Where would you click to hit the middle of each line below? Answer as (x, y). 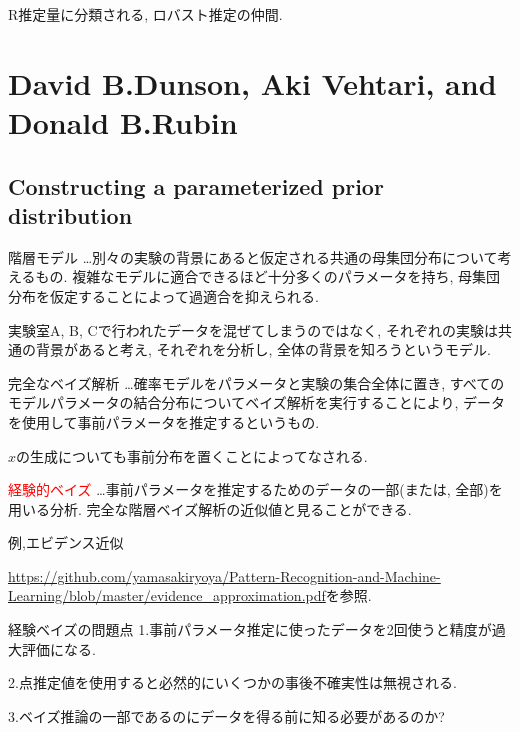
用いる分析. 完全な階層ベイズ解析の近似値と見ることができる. (210, 508)
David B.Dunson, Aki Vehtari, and (252, 82)
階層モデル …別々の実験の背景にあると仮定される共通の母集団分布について (253, 256)
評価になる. (58, 648)
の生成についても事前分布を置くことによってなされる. (192, 455)
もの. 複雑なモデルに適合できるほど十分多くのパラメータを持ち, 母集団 (267, 276)
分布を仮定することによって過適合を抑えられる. (163, 295)
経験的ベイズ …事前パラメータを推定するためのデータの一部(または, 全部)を (255, 489)
